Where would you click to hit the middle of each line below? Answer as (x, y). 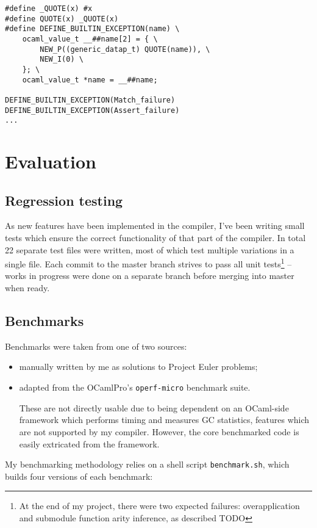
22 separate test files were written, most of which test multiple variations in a (150, 249)
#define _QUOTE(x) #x (49, 9)
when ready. (27, 288)
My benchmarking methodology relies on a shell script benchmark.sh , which (147, 464)
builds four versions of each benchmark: (79, 476)
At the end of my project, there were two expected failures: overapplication (159, 506)
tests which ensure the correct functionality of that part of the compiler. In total (155, 238)
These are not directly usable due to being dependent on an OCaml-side (154, 407)
